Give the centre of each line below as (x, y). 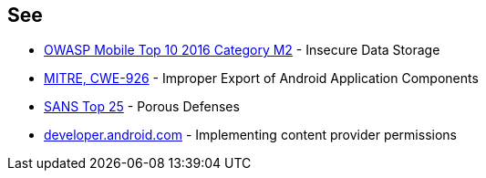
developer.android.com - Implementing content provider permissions (250, 135)
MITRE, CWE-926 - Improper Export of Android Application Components (261, 79)
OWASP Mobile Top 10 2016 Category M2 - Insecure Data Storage (242, 50)
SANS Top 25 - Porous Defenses (142, 107)
